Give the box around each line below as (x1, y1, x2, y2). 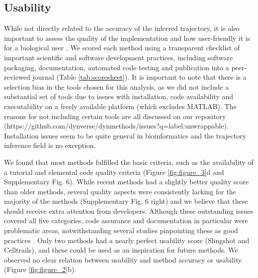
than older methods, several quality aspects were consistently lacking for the (4, 186, 236, 196)
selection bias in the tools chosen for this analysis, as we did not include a (4, 81, 229, 92)
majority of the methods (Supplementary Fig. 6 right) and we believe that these (4, 196, 248, 206)
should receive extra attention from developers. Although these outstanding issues (4, 205, 254, 216)
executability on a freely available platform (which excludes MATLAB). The (4, 101, 237, 111)
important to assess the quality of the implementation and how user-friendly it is (4, 32, 251, 43)
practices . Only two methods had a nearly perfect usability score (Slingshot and (4, 235, 250, 245)
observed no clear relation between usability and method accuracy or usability (4, 254, 242, 265)
